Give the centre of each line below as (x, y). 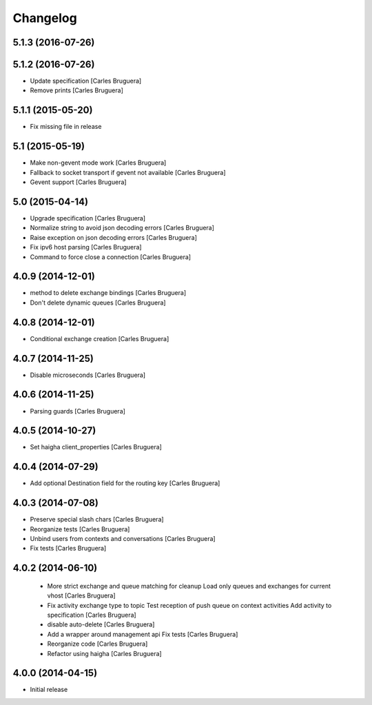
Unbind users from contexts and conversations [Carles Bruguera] (123, 539)
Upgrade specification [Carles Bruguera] (88, 218)
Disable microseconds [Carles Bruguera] (88, 375)
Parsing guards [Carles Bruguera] (77, 411)
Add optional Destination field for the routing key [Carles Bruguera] (125, 483)
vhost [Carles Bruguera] (82, 595)
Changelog (45, 18)
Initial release (49, 690)
